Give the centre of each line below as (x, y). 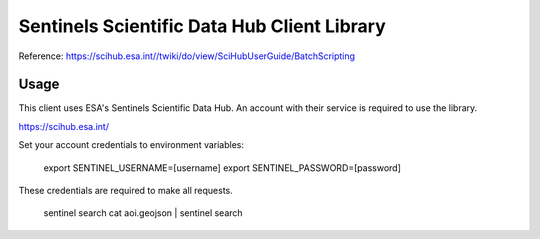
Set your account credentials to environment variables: (131, 145)
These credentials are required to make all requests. (126, 191)
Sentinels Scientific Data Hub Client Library (202, 26)
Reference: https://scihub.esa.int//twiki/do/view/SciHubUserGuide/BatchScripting (186, 56)
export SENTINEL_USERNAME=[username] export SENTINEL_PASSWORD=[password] (222, 167)
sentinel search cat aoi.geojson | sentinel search (143, 213)
